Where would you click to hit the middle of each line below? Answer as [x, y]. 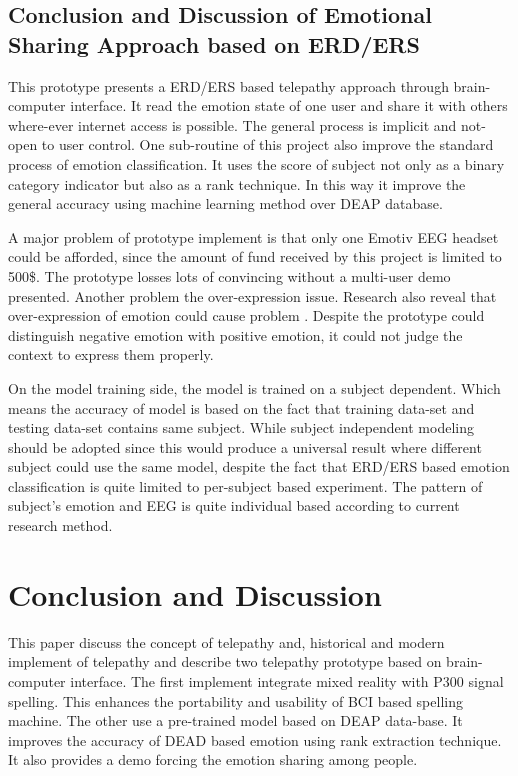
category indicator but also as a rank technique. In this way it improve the [237, 183]
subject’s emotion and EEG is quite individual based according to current [234, 505]
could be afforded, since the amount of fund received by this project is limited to [255, 256]
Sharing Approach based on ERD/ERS [214, 43]
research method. [60, 525]
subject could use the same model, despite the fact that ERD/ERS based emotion [259, 466]
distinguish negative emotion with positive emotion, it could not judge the [235, 334]
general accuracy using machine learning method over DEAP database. [225, 203]
